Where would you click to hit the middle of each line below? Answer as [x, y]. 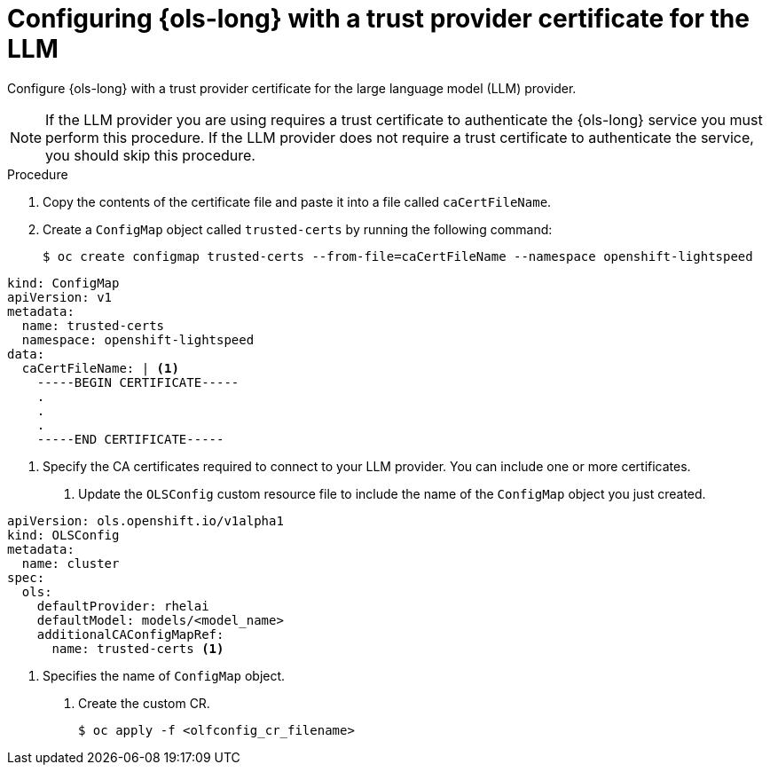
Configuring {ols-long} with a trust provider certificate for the [378, 19]
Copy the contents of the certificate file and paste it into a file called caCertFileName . [297, 201]
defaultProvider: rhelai [123, 606]
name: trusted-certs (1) [138, 648]
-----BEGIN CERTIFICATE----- [138, 382]
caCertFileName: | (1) [100, 368]
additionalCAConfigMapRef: [130, 634]
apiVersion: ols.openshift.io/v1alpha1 [145, 520]
